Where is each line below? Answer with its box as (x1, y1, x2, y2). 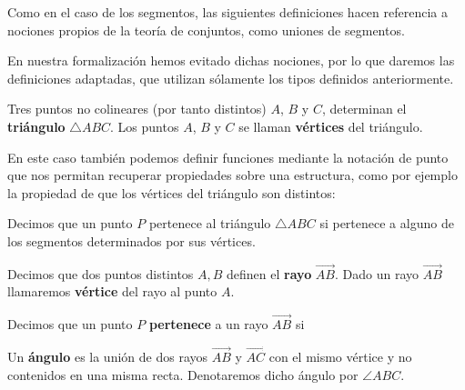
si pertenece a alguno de (319, 214, 454, 233)
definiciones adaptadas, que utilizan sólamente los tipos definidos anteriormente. (7, 68, 454, 87)
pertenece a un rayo (148, 315, 268, 334)
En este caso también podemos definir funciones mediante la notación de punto (7, 147, 449, 166)
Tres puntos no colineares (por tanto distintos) (7, 99, 267, 118)
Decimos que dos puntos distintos (7, 264, 194, 283)
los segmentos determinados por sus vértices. (7, 231, 256, 250)
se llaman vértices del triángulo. (238, 116, 423, 135)
